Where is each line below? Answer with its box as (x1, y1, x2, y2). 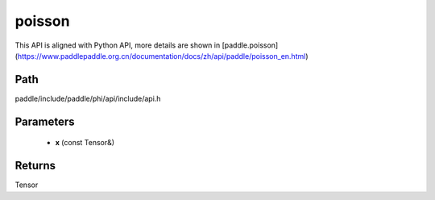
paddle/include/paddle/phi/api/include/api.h (14, 94, 161, 103)
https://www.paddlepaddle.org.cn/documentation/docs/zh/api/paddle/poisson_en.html (17, 51, 306, 60)
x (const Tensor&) (55, 138, 115, 148)
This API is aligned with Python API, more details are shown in (14, 40, 221, 50)
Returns (14, 159, 56, 173)
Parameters (14, 115, 75, 128)
